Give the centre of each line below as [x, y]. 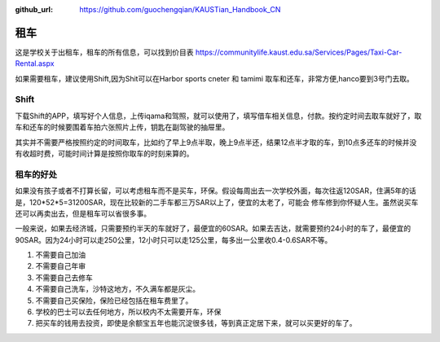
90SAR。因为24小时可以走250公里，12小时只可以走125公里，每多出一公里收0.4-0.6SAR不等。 [174, 239]
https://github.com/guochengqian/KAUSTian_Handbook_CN [180, 9]
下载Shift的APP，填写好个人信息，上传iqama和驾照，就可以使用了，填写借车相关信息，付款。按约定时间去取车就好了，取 [218, 116]
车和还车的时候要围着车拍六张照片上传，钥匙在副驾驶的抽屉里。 [122, 127]
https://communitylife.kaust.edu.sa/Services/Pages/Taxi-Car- [299, 52]
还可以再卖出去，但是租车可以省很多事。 [83, 213]
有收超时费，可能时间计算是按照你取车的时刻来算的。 [104, 153]
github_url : [34, 9]
